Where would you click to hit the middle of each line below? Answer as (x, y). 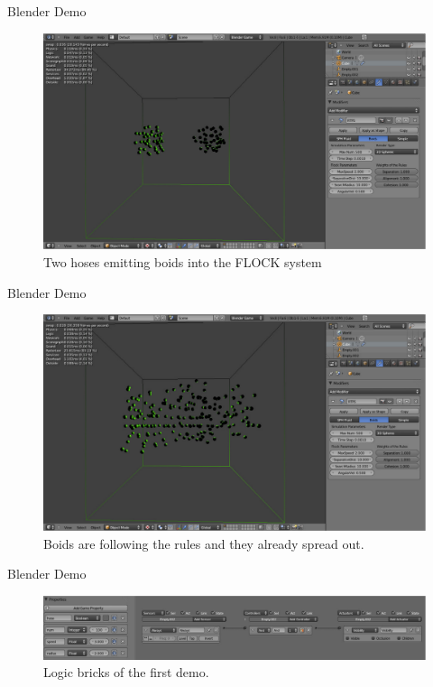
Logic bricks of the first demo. (126, 672)
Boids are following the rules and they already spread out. (204, 543)
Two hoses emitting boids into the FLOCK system (183, 261)
